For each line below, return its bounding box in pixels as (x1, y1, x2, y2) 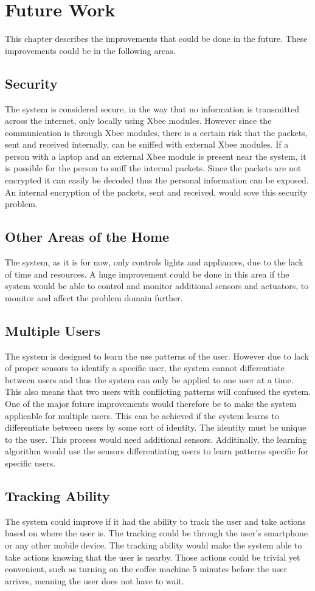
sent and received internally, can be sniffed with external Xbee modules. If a (5, 138, 289, 151)
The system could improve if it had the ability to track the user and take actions (5, 514, 306, 527)
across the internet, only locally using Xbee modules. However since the (5, 114, 272, 127)
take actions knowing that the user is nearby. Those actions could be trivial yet (5, 550, 300, 563)
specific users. (5, 456, 56, 469)
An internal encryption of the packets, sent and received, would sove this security (5, 185, 308, 198)
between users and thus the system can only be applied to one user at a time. (5, 373, 294, 386)
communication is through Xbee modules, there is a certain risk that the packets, (5, 126, 308, 138)
